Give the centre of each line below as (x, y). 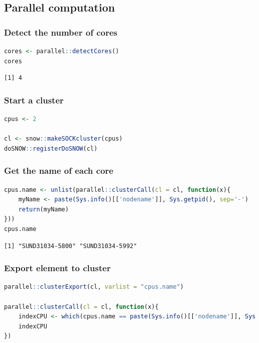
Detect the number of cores (61, 32)
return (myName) (43, 209)
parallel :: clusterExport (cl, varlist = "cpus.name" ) (94, 287)
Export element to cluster (57, 268)
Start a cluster (34, 100)
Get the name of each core (59, 170)
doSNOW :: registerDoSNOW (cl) (51, 148)
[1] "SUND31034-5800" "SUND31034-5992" (71, 246)
